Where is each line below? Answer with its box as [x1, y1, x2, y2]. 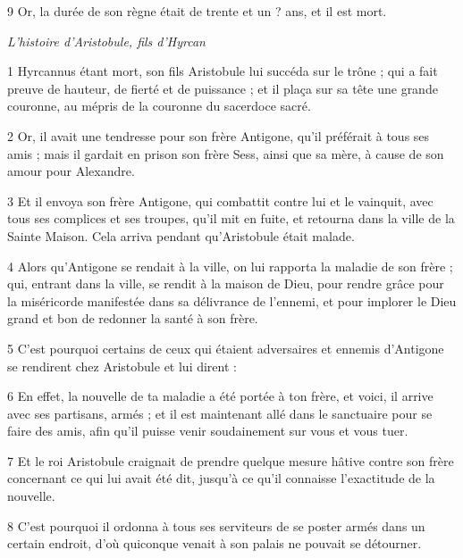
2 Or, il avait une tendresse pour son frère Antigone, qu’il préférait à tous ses [7, 126, 430, 145]
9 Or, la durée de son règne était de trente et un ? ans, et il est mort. [7, 2, 387, 20]
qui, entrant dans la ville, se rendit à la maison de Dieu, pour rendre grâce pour [7, 274, 444, 293]
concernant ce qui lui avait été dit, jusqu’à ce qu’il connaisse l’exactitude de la [7, 469, 435, 487]
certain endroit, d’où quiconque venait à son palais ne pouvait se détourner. [7, 534, 422, 553]
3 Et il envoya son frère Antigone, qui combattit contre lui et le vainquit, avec [7, 191, 434, 210]
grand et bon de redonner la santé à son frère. [7, 309, 258, 328]
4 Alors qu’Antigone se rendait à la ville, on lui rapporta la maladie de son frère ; [7, 256, 453, 275]
